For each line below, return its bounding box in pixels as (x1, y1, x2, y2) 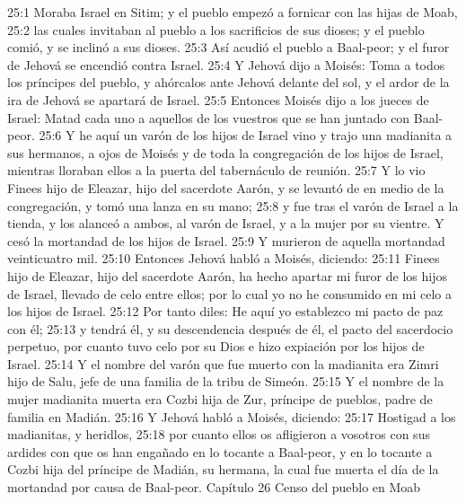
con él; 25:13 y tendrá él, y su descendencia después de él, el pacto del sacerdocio (7, 319, 453, 338)
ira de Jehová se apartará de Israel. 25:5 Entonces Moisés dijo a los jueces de (7, 90, 429, 109)
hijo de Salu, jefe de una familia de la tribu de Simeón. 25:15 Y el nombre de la (7, 372, 444, 391)
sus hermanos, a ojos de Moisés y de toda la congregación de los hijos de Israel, (7, 143, 444, 162)
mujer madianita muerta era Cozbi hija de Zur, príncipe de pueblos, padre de (7, 390, 433, 409)
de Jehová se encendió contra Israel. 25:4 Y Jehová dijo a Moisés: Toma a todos (7, 55, 445, 74)
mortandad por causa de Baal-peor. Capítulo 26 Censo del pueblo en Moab (7, 478, 421, 497)
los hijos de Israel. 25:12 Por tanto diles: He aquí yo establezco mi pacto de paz (7, 302, 444, 321)
